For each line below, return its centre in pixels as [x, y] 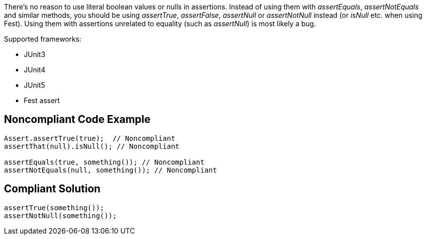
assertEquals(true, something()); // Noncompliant [104, 162]
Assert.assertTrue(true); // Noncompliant [90, 138]
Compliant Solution [52, 189]
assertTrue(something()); [54, 208]
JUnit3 [35, 54]
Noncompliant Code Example [77, 119]
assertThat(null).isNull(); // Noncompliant [92, 146]
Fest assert [42, 100]
